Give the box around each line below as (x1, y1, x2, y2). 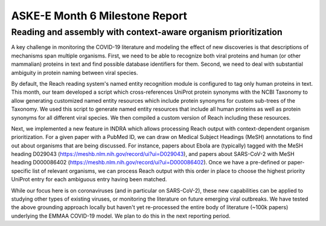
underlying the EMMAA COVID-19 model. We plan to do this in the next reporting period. (11, 212, 231, 219)
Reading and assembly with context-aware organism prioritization (11, 27, 283, 37)
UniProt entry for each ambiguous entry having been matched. (11, 176, 167, 183)
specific (11, 167, 31, 175)
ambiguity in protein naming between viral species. (11, 69, 138, 76)
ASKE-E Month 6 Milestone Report (11, 9, 187, 22)
